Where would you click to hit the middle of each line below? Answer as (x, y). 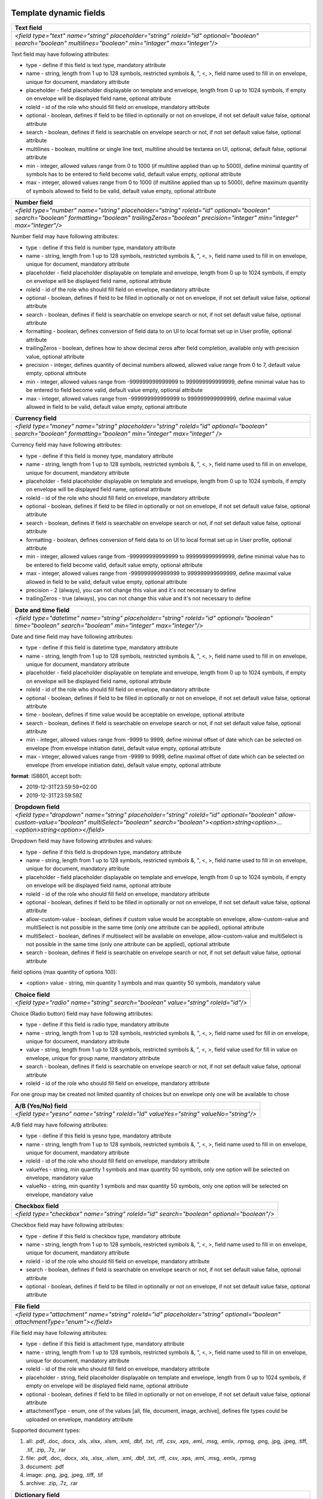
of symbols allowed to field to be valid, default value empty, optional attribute (121, 191)
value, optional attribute (55, 356)
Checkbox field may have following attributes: (67, 1225)
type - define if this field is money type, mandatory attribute (100, 456)
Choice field (32, 994)
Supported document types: (46, 1431)
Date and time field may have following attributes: (72, 636)
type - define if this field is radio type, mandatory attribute (97, 1025)
